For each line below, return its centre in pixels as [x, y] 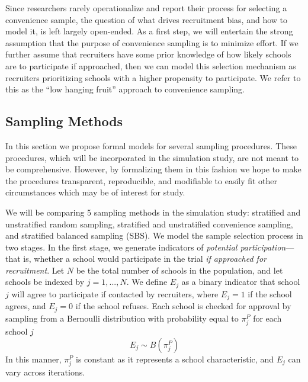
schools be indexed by [45, 282]
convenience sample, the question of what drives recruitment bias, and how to [147, 19]
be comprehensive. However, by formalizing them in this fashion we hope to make [153, 169]
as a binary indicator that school [241, 282]
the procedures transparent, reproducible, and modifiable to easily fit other [142, 180]
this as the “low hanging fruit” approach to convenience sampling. [125, 89]
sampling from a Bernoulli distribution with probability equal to [122, 318]
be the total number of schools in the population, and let [179, 270]
